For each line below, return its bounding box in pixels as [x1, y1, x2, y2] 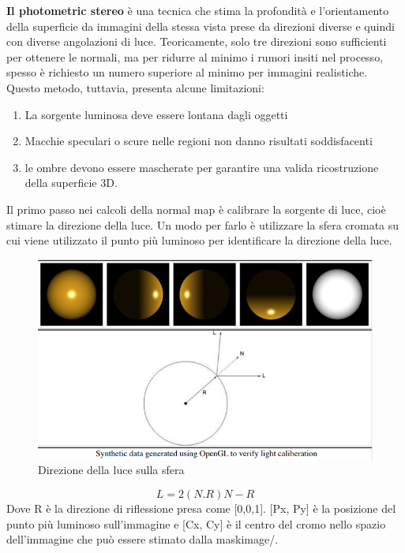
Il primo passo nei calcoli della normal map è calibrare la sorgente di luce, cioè [6, 200, 386, 217]
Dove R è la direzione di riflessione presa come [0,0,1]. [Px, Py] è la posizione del [6, 500, 396, 517]
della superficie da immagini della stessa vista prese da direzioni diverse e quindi [6, 17, 395, 34]
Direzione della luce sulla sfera [38, 461, 185, 478]
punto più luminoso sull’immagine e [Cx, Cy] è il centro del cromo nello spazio [6, 515, 386, 532]
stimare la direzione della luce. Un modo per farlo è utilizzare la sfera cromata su [6, 216, 399, 233]
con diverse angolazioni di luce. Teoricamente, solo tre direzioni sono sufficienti [6, 33, 387, 50]
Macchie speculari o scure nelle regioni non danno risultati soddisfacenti [24, 133, 373, 149]
